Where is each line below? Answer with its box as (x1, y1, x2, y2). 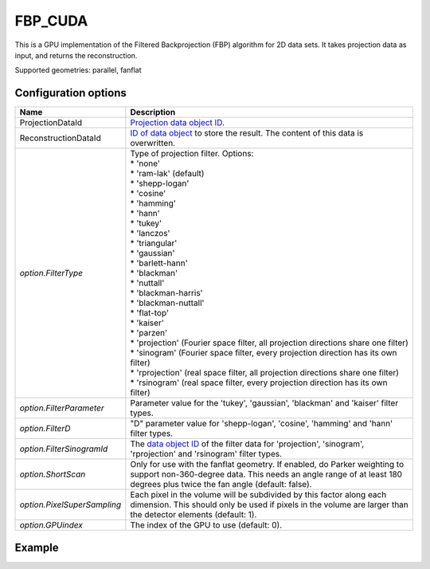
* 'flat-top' (130, 308, 170, 319)
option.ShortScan (19, 469, 86, 480)
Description (130, 107, 176, 118)
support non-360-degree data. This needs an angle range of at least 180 (130, 469, 402, 480)
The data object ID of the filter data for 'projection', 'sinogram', (130, 438, 365, 449)
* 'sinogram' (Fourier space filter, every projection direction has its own (130, 347, 397, 359)
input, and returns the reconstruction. (14, 50, 138, 60)
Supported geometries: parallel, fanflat (14, 65, 142, 75)
